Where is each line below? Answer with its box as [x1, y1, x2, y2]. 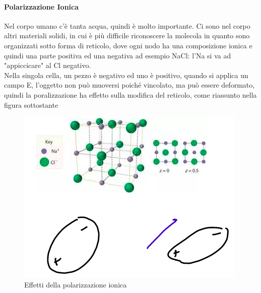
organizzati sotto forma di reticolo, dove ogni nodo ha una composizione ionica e [4, 40, 252, 50]
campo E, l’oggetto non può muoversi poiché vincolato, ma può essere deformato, [4, 80, 255, 90]
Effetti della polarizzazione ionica [24, 279, 127, 289]
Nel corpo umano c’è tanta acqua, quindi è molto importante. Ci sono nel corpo [4, 20, 250, 31]
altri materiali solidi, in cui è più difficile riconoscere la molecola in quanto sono [4, 30, 250, 41]
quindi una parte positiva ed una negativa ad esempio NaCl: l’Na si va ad [4, 50, 231, 60]
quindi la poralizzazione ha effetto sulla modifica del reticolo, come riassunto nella [4, 89, 257, 100]
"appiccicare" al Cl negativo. [4, 60, 91, 70]
